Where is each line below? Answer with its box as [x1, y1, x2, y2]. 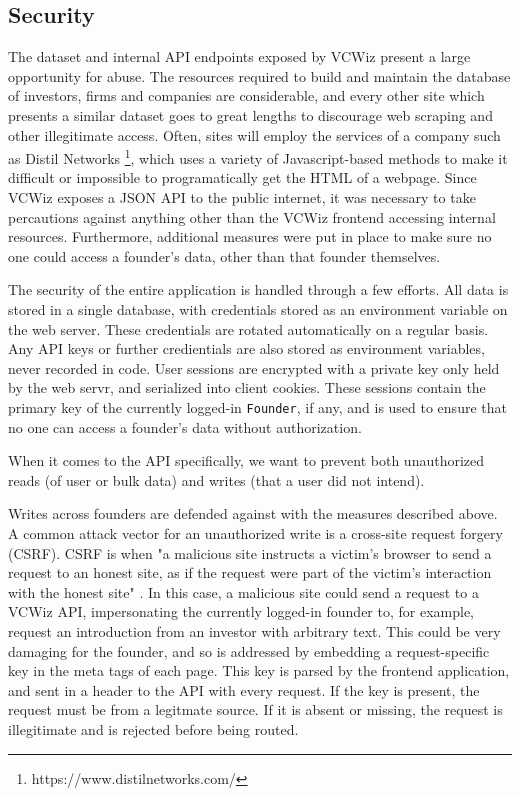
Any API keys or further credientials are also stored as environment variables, [8, 338, 485, 359]
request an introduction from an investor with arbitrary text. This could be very [8, 620, 501, 641]
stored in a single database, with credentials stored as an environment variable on [8, 298, 508, 319]
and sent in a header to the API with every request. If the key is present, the [8, 679, 480, 700]
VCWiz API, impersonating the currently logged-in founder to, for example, [8, 601, 475, 622]
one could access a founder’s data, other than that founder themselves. [8, 245, 441, 266]
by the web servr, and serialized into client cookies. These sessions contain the [8, 377, 486, 398]
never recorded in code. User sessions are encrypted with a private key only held [8, 357, 500, 378]
